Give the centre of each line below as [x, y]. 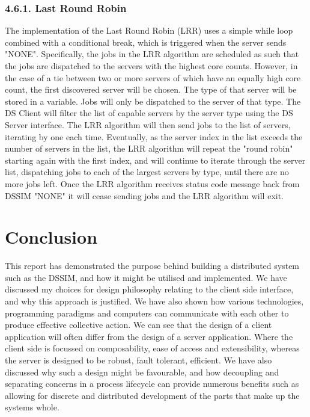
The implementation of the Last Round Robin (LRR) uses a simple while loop [149, 30]
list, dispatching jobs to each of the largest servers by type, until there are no [147, 172]
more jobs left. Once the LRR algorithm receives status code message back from [152, 183]
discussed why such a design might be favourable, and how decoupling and [142, 372]
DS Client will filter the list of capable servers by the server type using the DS [149, 113]
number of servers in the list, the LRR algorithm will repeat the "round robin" [149, 148]
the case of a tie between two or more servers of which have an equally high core [153, 77]
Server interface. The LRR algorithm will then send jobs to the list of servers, [148, 124]
